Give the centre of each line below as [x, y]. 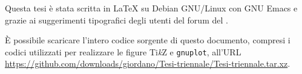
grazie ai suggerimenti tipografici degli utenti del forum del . [117, 20]
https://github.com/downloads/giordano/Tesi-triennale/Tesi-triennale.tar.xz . [148, 63]
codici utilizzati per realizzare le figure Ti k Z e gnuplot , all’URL [123, 51]
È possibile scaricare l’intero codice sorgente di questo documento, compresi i [148, 40]
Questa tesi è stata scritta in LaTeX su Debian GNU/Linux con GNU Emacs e [151, 8]
